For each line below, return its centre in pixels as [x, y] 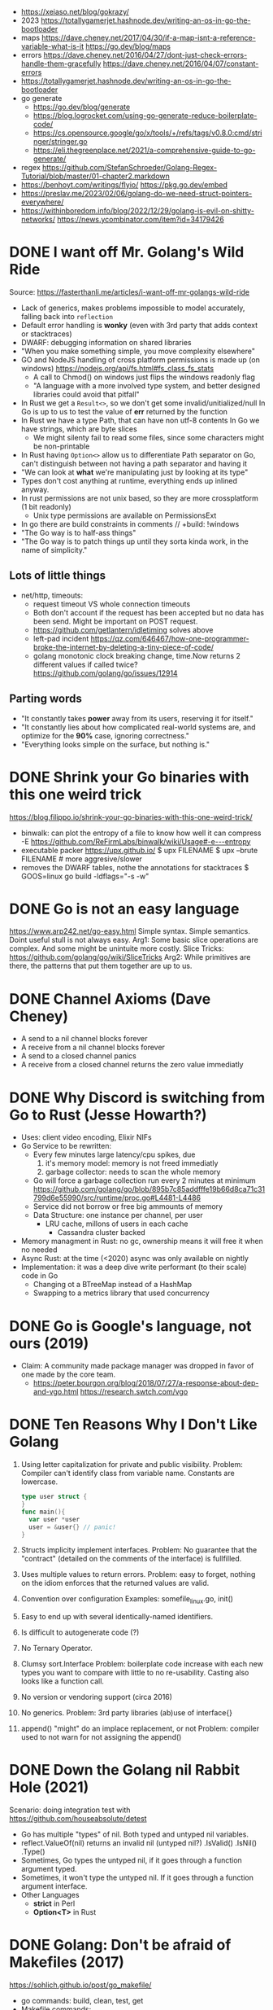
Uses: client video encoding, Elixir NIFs [87, 1137]
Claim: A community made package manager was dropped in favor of [137, 1366]
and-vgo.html [56, 1392]
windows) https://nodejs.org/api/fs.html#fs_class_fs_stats [117, 368]
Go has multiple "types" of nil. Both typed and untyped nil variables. [134, 1834]
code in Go [39, 1276]
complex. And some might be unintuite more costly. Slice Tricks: [117, 948]
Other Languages [50, 1895]
